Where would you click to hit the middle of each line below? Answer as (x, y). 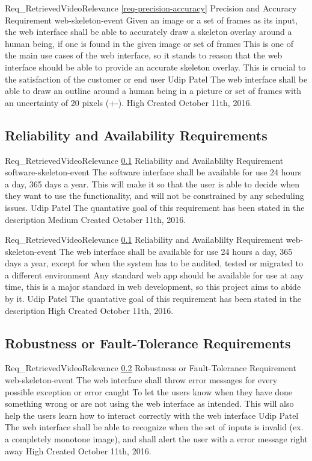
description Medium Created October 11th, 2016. (96, 219)
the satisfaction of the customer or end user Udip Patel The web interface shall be (156, 79)
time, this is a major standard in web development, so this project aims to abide (153, 287)
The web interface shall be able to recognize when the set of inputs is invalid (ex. (154, 427)
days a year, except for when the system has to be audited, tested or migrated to (154, 263)
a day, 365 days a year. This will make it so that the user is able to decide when (152, 183)
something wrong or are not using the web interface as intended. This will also (149, 403)
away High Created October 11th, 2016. (78, 450)
